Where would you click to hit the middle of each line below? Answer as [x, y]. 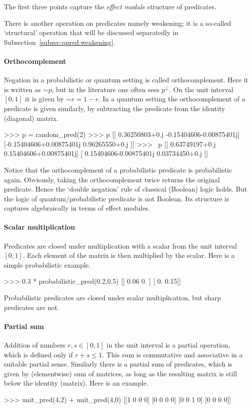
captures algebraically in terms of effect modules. [77, 208]
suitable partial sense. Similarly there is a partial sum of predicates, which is [118, 364]
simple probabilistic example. [47, 264]
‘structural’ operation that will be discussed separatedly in [91, 32]
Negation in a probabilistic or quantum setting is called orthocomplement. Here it [126, 80]
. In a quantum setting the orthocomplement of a [172, 99]
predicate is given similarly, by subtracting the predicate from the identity [115, 108]
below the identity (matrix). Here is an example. [76, 383]
